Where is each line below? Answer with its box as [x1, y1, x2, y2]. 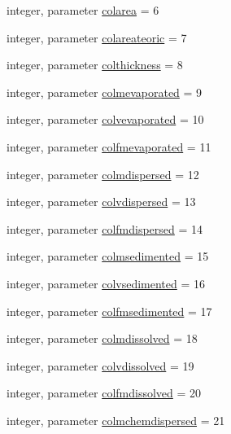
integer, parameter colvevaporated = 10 [7, 111, 204, 128]
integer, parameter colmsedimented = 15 [7, 248, 209, 265]
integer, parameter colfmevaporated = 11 [7, 138, 211, 155]
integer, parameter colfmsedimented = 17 [7, 302, 212, 319]
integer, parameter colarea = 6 [7, 2, 159, 18]
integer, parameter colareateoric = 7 [7, 28, 187, 46]
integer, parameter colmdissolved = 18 [7, 330, 198, 347]
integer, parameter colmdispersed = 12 [7, 165, 199, 182]
